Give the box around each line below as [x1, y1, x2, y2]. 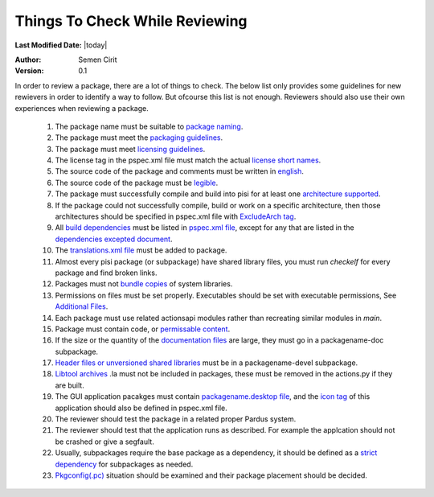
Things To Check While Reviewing [14, 12, 248, 30]
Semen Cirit [78, 55, 117, 64]
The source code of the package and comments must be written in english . [55, 166, 305, 176]
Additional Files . [55, 302, 108, 311]
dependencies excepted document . [55, 234, 173, 244]
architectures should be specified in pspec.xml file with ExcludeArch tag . [55, 212, 297, 221]
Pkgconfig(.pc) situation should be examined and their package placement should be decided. [55, 470, 367, 480]
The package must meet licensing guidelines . [55, 144, 206, 154]
